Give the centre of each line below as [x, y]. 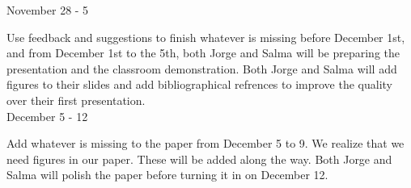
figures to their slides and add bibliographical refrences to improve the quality [199, 84]
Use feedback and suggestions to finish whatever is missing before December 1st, [206, 37]
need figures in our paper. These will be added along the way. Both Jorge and [199, 159]
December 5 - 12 [47, 116]
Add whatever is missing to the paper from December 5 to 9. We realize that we [205, 143]
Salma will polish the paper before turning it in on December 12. [167, 175]
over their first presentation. [76, 100]
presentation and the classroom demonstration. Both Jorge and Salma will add [202, 68]
